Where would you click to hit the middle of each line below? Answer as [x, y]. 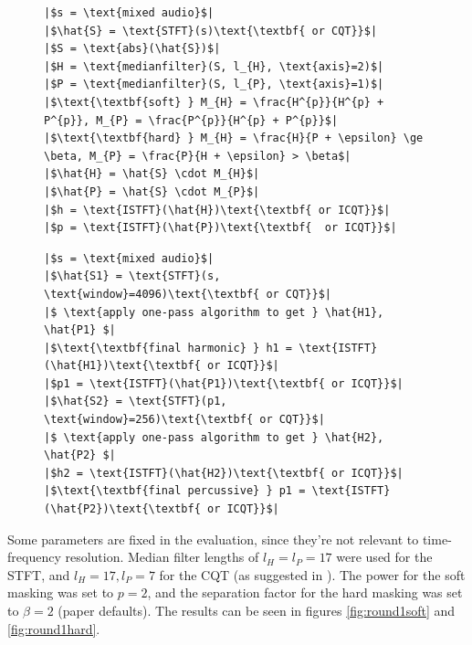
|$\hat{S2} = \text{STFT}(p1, [136, 402]
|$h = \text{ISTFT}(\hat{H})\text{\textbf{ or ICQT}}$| [217, 210]
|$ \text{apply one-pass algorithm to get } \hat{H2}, [214, 437]
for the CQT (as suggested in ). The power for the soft [312, 574]
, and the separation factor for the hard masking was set [305, 592]
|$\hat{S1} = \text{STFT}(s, [132, 276]
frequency [34, 557]
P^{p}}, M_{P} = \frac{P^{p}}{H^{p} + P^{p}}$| [191, 120]
